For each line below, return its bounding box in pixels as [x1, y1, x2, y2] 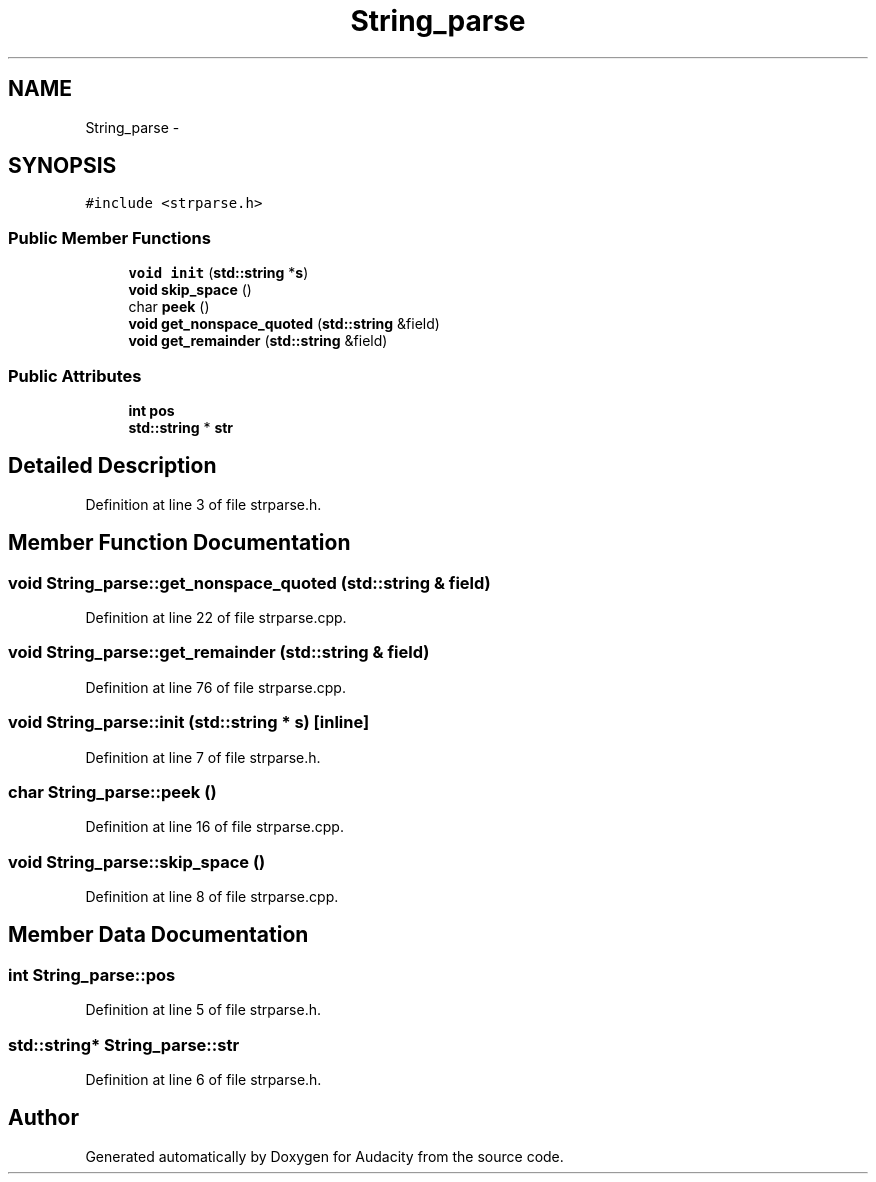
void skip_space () [128, 281, 252, 299]
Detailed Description [8, 453, 217, 479]
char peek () [128, 298, 210, 316]
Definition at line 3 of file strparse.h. [85, 495, 322, 513]
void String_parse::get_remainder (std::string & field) [8, 642, 430, 663]
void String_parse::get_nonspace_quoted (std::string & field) [8, 572, 491, 593]
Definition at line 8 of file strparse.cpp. [85, 888, 339, 905]
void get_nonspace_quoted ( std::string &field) [128, 315, 440, 333]
